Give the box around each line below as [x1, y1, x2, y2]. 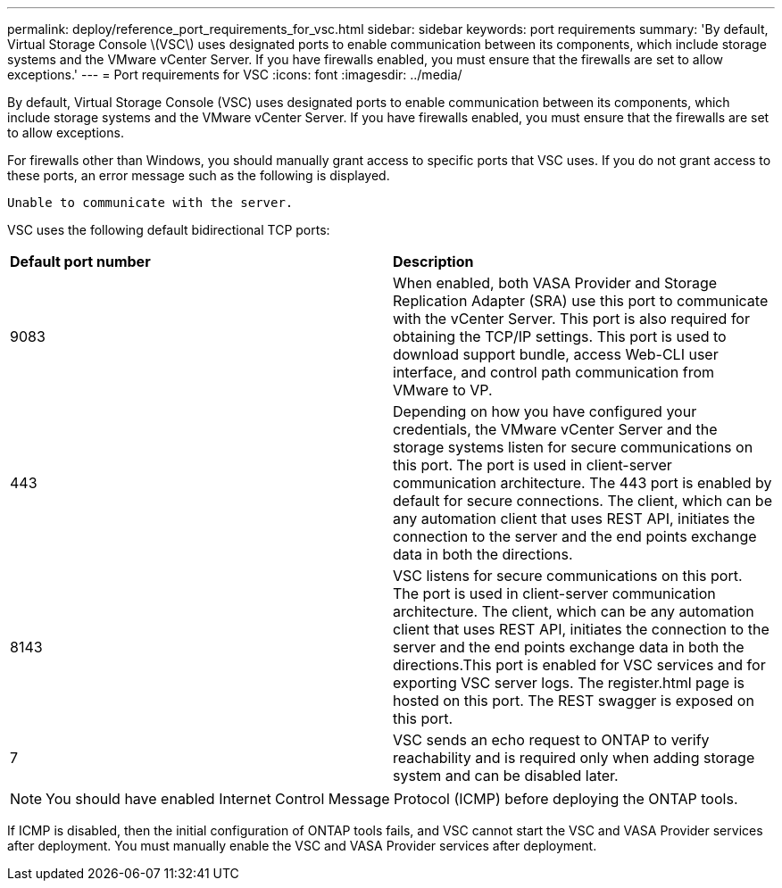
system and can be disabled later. [393, 767, 619, 784]
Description [393, 253, 474, 270]
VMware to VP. [393, 381, 493, 399]
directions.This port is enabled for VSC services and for [393, 656, 766, 674]
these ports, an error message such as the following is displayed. [7, 168, 390, 183]
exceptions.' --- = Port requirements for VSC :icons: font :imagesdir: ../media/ [7, 67, 462, 82]
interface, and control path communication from [393, 363, 715, 381]
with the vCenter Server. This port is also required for [393, 310, 750, 328]
